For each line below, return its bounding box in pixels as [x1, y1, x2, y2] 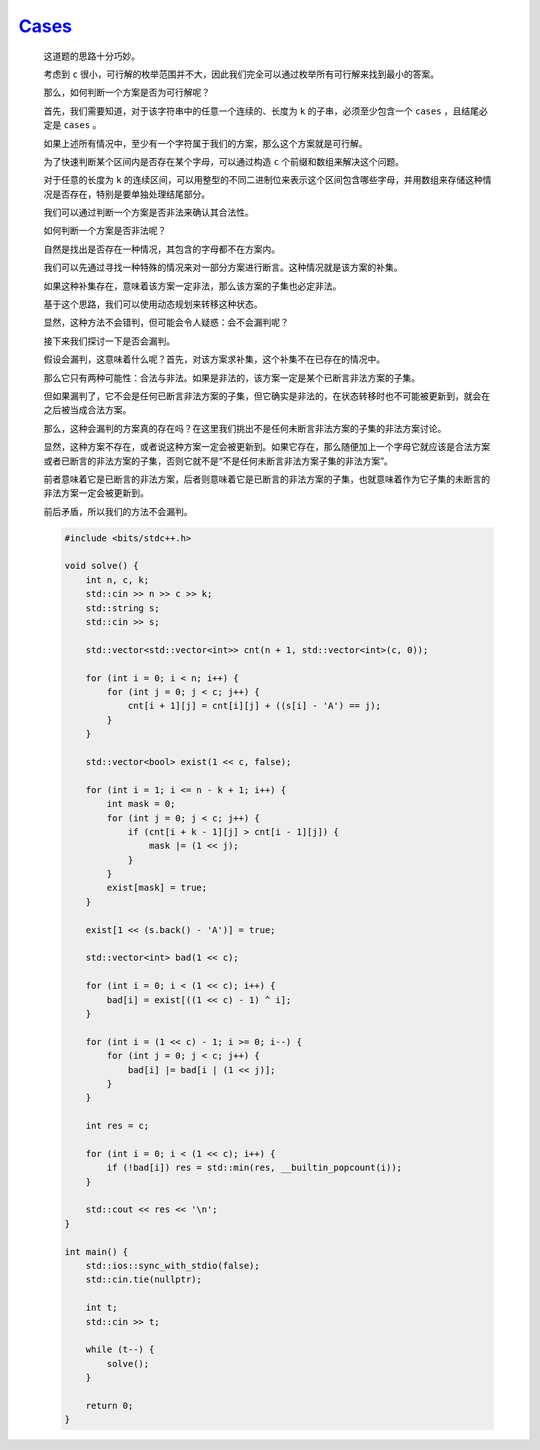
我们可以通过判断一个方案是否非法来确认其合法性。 [43, 206, 254, 219]
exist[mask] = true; [106, 882, 208, 894]
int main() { [64, 1246, 129, 1257]
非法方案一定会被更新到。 [43, 487, 149, 499]
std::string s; [85, 602, 160, 614]
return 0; [85, 1400, 134, 1411]
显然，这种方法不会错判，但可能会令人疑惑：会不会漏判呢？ [43, 316, 289, 329]
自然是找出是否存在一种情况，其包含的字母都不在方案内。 [43, 243, 280, 255]
